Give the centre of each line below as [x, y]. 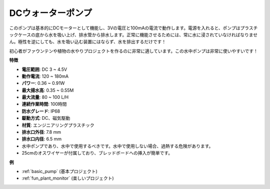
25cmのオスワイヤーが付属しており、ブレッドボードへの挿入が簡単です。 [97, 153]
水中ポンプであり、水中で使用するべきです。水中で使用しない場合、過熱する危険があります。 [117, 146]
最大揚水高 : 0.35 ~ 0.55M [48, 90]
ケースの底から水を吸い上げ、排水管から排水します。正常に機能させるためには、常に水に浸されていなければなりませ [138, 34]
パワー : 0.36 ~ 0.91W [43, 83]
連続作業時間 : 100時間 [44, 104]
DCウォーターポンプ [51, 13]
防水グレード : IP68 [41, 111]
